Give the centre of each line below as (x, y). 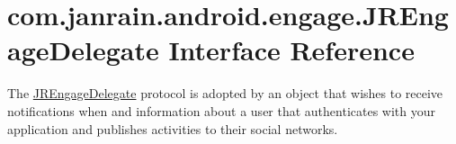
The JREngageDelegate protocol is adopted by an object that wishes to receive (225, 93)
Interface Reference (291, 50)
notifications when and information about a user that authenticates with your (222, 110)
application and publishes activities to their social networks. (173, 128)
